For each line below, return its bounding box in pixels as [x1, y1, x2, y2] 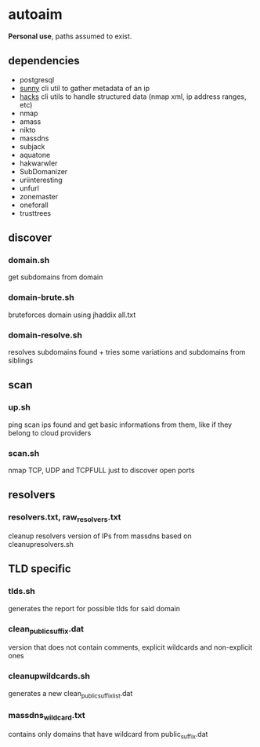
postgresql [19, 75, 55, 84]
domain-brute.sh [8, 292, 74, 303]
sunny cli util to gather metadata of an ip [19, 83, 150, 93]
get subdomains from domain [8, 272, 103, 282]
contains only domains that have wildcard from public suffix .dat [8, 729, 208, 741]
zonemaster [19, 191, 59, 201]
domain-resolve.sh [8, 330, 82, 341]
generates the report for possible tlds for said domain [8, 603, 181, 613]
